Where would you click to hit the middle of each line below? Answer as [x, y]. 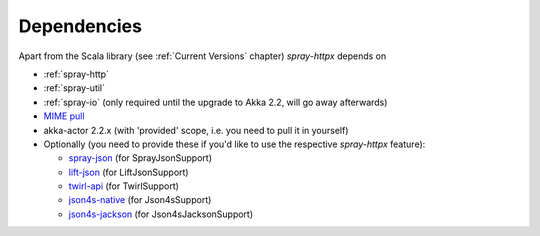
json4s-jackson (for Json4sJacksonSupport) [161, 214]
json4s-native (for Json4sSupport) [140, 200]
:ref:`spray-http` [76, 74]
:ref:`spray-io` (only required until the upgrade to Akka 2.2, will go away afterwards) [215, 102]
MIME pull [64, 116]
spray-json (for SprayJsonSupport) [140, 158]
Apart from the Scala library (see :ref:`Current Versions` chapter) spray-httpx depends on [202, 56]
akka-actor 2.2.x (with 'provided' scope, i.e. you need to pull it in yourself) [196, 130]
